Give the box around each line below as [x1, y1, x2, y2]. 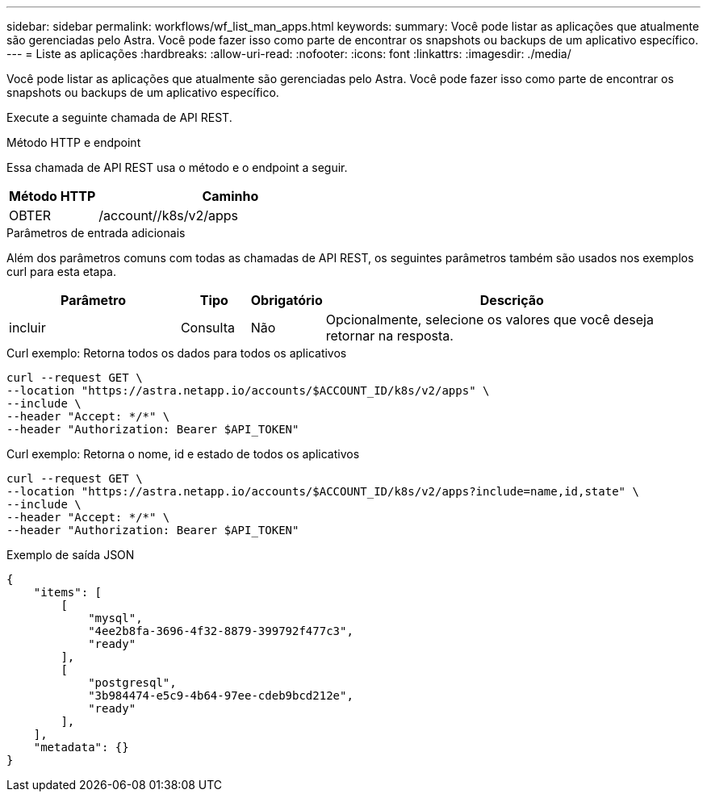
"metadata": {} [33, 741, 129, 754]
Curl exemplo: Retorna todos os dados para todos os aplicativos [6, 346, 347, 360]
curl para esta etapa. [6, 265, 117, 278]
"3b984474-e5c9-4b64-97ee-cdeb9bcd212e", [88, 689, 353, 702]
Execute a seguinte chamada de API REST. [6, 111, 232, 124]
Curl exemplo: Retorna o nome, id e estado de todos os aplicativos [6, 447, 360, 461]
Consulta [180, 320, 235, 336]
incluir [9, 320, 46, 336]
